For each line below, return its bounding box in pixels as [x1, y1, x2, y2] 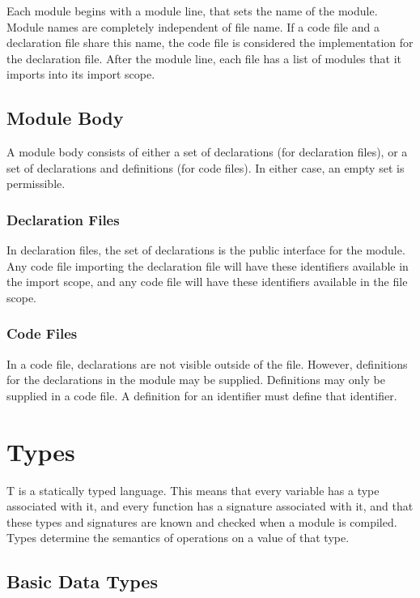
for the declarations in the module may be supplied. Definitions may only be [6, 371, 385, 388]
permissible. [6, 175, 66, 192]
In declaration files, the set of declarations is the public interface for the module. [6, 241, 405, 258]
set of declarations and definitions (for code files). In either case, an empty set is [6, 159, 405, 176]
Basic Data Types [6, 569, 158, 594]
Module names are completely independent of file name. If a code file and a [6, 18, 380, 35]
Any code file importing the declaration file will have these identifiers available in [6, 257, 409, 274]
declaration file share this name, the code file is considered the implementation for [6, 34, 414, 51]
